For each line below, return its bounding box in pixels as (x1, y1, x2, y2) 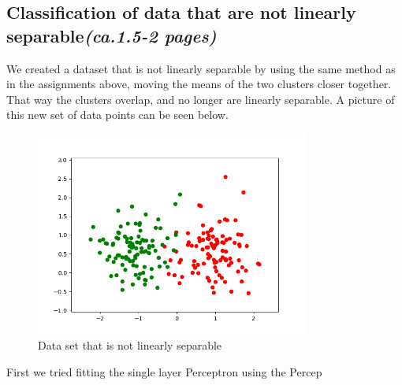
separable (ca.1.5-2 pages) (6, 23, 217, 47)
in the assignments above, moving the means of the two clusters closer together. (6, 76, 392, 92)
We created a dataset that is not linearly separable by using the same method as (6, 60, 396, 76)
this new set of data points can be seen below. (6, 106, 229, 123)
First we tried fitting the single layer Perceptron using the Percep (6, 363, 322, 379)
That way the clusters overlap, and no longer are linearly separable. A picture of (6, 91, 395, 107)
